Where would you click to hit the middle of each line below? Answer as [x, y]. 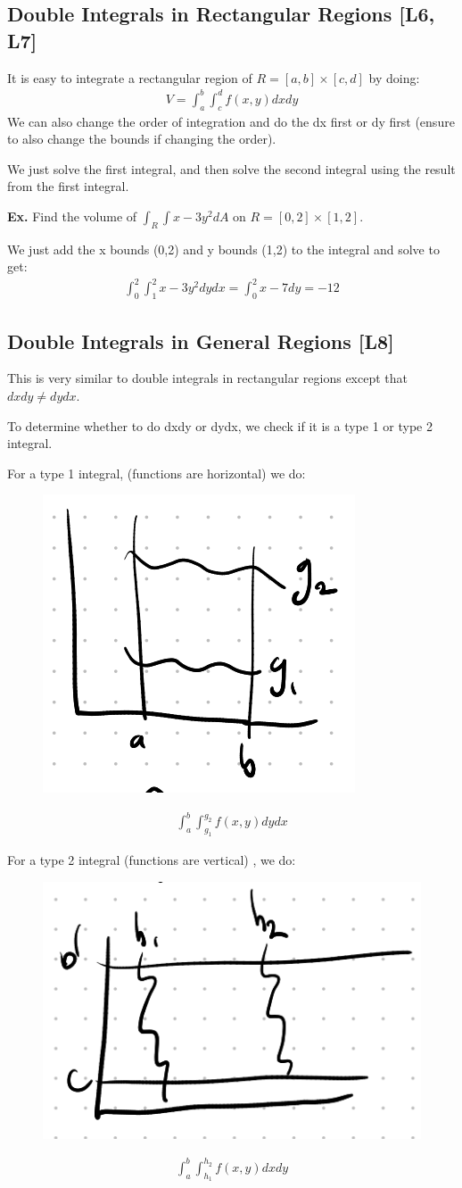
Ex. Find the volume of [72, 216]
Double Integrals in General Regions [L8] [201, 341]
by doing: [394, 77]
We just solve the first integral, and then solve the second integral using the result [231, 168]
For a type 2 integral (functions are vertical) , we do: [152, 860]
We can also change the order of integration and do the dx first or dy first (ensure [231, 121]
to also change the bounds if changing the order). [142, 139]
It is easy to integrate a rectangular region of [130, 77]
